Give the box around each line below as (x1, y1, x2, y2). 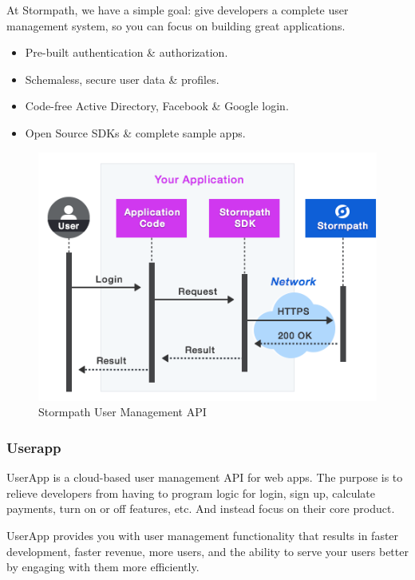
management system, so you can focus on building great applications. (6, 17, 346, 34)
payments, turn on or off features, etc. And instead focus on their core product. (6, 500, 395, 517)
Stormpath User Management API (38, 403, 207, 420)
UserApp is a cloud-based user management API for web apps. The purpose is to (6, 469, 403, 486)
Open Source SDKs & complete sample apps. (25, 124, 246, 141)
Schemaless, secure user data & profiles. (25, 70, 219, 87)
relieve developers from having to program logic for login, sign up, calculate (6, 484, 376, 501)
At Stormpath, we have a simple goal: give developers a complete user (6, 2, 349, 18)
